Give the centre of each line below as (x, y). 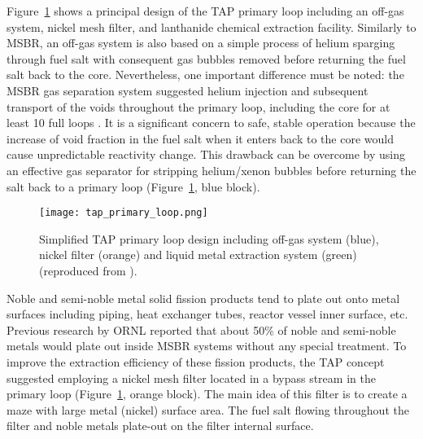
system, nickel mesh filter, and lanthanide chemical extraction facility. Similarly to (211, 26)
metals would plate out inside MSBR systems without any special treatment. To (207, 346)
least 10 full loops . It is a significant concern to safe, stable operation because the (211, 123)
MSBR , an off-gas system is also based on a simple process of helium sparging (201, 43)
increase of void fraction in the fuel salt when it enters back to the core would (200, 138)
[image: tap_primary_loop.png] (124, 213)
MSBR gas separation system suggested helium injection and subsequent (188, 90)
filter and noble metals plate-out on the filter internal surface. (160, 426)
